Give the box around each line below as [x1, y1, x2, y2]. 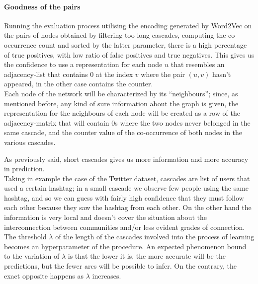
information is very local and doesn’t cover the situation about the [4, 212, 207, 222]
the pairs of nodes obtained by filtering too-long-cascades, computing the [4, 30, 226, 40]
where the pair [141, 69, 185, 79]
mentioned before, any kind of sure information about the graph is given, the [4, 98, 239, 108]
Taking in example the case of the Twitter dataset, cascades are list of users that [4, 173, 250, 183]
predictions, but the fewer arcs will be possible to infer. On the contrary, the [4, 261, 237, 271]
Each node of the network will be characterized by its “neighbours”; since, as [4, 88, 238, 98]
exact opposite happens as [4, 270, 84, 281]
